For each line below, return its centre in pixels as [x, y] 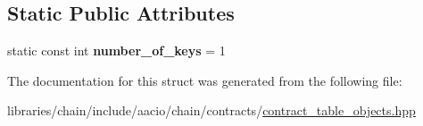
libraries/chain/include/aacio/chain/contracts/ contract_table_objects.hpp [211, 110]
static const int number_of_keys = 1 [116, 50]
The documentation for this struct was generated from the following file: [205, 80]
